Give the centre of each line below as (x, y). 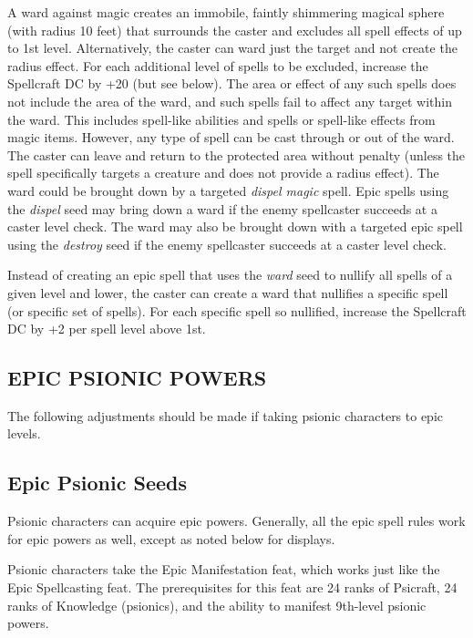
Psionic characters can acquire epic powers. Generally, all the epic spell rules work (236, 521)
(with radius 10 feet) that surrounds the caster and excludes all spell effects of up (235, 30)
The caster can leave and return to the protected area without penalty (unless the (236, 154)
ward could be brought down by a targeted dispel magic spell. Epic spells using (228, 190)
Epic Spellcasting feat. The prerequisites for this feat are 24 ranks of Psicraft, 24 (232, 587)
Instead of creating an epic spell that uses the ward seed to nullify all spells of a (230, 275)
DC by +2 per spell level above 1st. (107, 329)
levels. (24, 433)
